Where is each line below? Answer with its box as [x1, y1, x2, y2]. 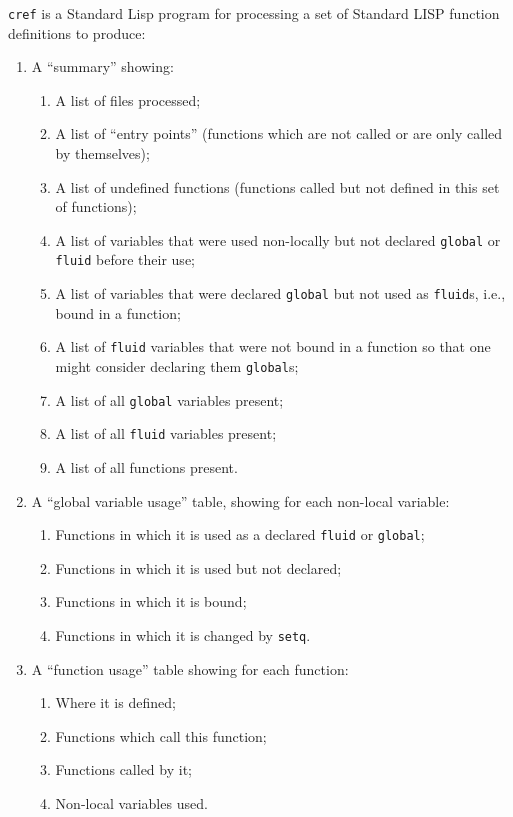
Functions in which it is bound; [55, 591, 247, 612]
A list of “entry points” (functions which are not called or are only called [55, 123, 503, 144]
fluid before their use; [55, 249, 195, 270]
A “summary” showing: [31, 56, 174, 77]
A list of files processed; [55, 89, 201, 110]
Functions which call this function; [55, 725, 267, 746]
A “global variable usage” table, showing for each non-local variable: [31, 490, 450, 511]
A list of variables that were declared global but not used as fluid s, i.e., [55, 283, 506, 304]
